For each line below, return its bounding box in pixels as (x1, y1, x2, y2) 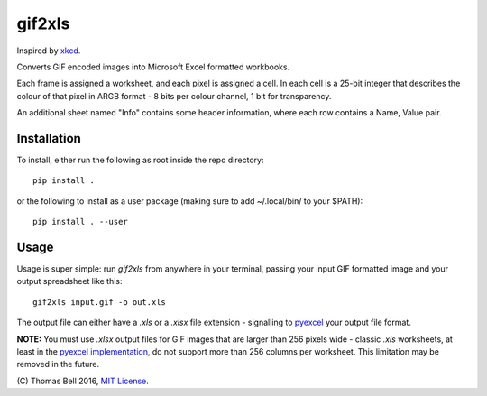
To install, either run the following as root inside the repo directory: (16, 154, 264, 166)
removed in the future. (16, 359, 99, 370)
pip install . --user (32, 216, 128, 227)
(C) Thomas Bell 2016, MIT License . (16, 375, 149, 386)
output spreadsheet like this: (16, 276, 123, 287)
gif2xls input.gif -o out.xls (32, 297, 167, 307)
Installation (16, 131, 81, 146)
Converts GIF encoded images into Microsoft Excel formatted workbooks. (16, 61, 290, 72)
